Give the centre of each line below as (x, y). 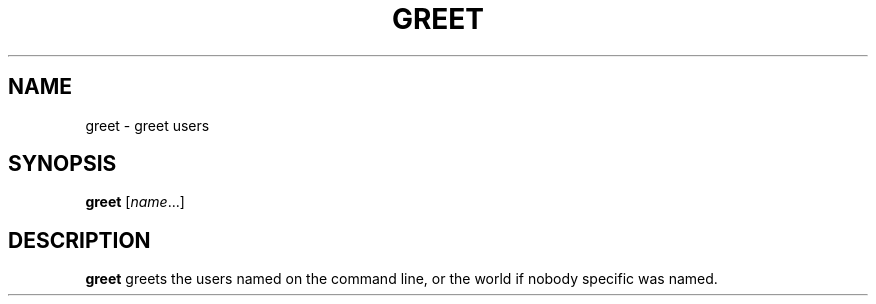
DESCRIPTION (79, 240)
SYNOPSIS (62, 164)
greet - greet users (147, 125)
